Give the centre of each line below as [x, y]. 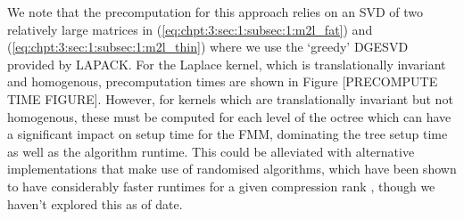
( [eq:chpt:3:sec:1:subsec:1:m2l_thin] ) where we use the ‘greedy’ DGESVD [208, 47]
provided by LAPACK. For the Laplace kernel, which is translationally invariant [227, 64]
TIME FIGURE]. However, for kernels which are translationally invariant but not [230, 98]
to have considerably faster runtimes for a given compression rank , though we [221, 186]
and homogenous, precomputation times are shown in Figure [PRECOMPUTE [223, 81]
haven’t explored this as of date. [95, 203]
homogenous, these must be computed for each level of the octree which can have [229, 116]
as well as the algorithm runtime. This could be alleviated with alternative [211, 151]
